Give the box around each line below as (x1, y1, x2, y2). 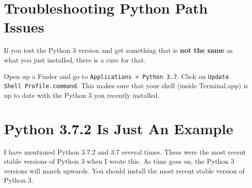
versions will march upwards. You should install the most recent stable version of (4, 165, 245, 175)
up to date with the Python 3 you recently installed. (4, 90, 160, 100)
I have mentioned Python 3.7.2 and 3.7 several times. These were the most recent (4, 146, 246, 157)
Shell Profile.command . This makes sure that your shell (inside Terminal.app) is (4, 80, 248, 91)
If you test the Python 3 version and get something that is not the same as (4, 45, 233, 55)
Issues (4, 17, 44, 37)
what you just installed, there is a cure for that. (4, 54, 146, 64)
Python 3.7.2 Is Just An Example (4, 118, 234, 138)
